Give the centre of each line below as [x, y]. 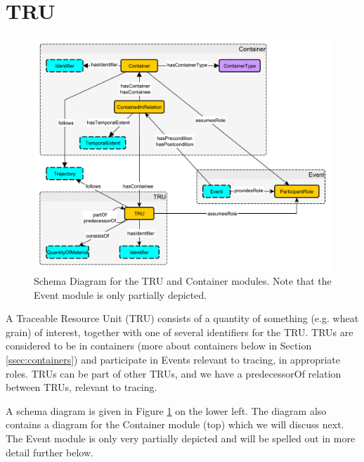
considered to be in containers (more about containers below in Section [159, 346]
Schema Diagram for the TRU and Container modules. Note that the [183, 280]
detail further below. [50, 452]
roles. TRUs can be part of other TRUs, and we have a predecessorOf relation [174, 373]
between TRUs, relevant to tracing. [82, 387]
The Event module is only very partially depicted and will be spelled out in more [181, 438]
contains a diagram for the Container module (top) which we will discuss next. [175, 424]
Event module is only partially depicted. [121, 294]
